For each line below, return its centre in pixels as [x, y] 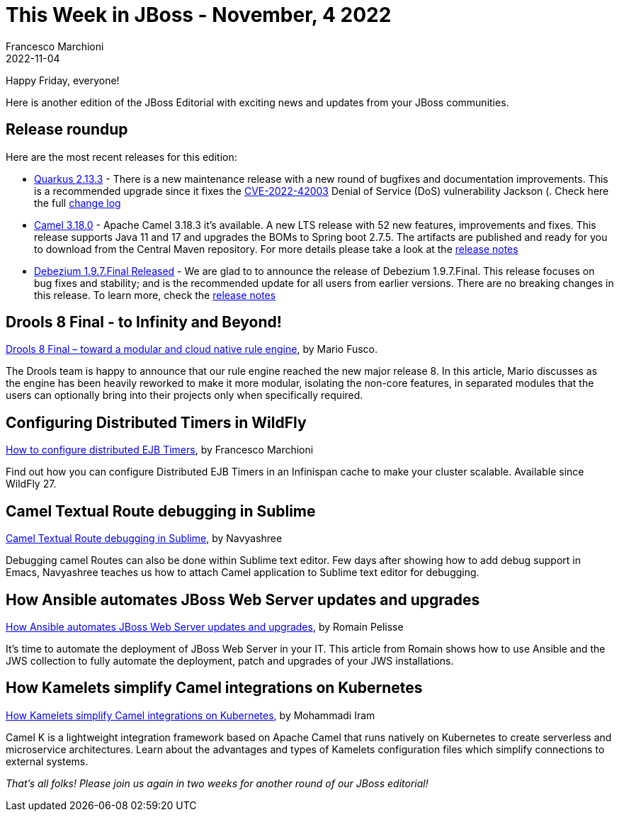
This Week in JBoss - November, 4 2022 [199, 15]
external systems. [47, 761]
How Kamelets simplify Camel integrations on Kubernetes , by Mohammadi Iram [191, 715]
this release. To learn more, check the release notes [155, 295]
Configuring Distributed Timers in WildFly [156, 422]
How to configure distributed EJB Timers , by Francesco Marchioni [160, 450]
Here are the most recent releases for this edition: [121, 157]
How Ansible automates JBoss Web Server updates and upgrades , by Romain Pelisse [205, 626]
